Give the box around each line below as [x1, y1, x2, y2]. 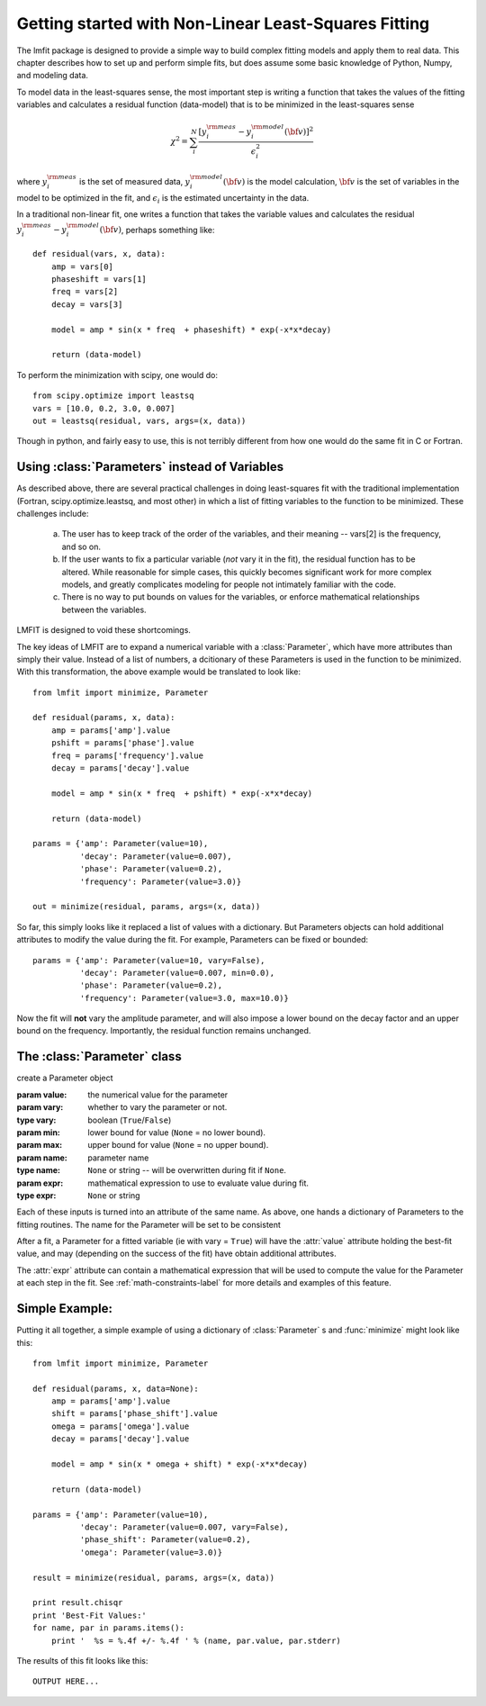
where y [16, 176, 48, 187]
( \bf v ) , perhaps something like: [99, 224, 215, 235]
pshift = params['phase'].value [50, 738, 194, 748]
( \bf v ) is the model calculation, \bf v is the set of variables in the [222, 176, 460, 187]
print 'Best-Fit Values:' [32, 1610, 148, 1620]
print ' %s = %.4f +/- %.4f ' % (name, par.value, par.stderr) [50, 1635, 341, 1646]
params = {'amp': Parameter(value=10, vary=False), [32, 955, 265, 965]
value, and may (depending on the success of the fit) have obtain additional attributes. [16, 1248, 337, 1259]
